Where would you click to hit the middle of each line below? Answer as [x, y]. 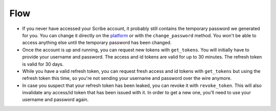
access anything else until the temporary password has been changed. [97, 43]
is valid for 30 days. [43, 64]
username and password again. [55, 100]
